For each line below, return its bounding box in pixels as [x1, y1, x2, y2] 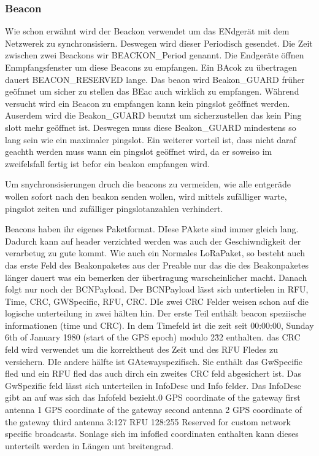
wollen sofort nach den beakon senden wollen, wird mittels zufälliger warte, [5, 189, 287, 202]
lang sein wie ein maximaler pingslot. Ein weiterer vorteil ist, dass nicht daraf [5, 133, 296, 146]
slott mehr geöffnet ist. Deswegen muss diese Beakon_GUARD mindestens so [5, 120, 296, 133]
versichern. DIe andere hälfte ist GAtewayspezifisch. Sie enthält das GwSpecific [5, 355, 303, 368]
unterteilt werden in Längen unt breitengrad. [5, 439, 174, 452]
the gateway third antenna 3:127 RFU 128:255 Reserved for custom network [5, 415, 291, 428]
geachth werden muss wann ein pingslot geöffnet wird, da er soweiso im [5, 145, 272, 158]
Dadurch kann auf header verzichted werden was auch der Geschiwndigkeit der [5, 234, 301, 247]
